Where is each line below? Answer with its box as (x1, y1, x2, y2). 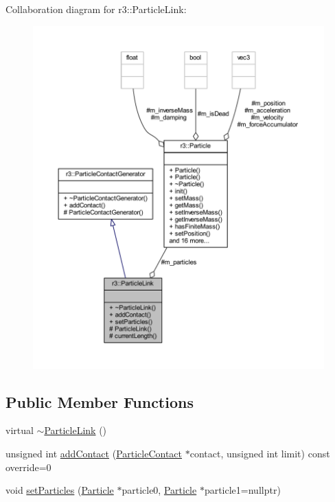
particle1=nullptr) (204, 483, 281, 497)
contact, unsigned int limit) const (189, 446, 330, 461)
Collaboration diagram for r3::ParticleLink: (5, 2, 187, 16)
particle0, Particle (122, 483, 197, 497)
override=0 (5, 459, 51, 474)
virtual (5, 423, 34, 437)
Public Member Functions (5, 391, 194, 412)
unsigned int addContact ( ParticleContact (5, 446, 183, 461)
